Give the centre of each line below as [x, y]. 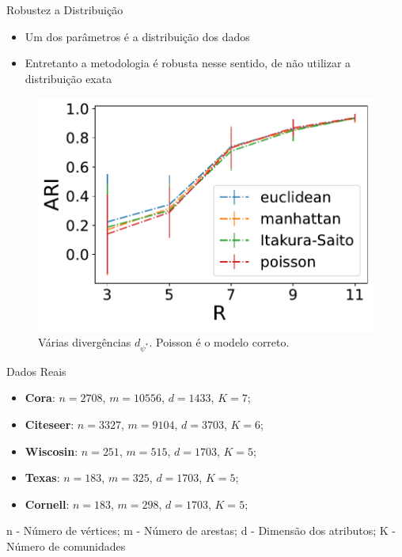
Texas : [42, 477]
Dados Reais [36, 371]
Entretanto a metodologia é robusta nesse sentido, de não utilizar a [188, 63]
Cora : [40, 398]
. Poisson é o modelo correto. [219, 342]
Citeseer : [49, 424]
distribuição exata [68, 78]
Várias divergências [85, 342]
